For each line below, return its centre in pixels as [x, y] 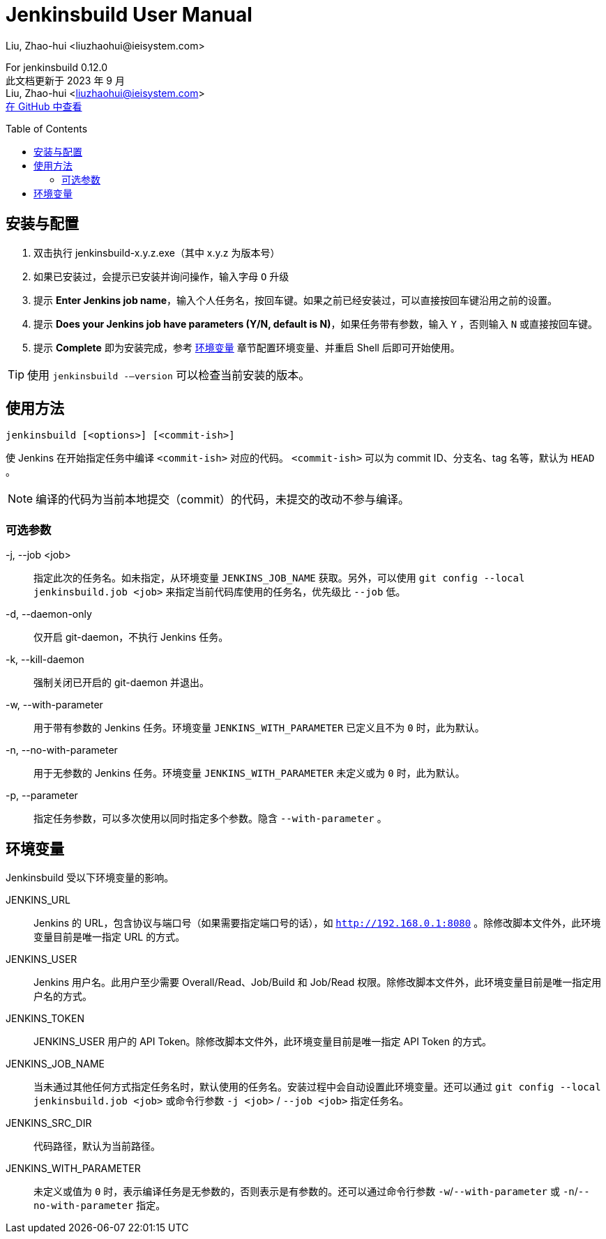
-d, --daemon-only [49, 614]
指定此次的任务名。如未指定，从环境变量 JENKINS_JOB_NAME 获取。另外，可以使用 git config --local [279, 578]
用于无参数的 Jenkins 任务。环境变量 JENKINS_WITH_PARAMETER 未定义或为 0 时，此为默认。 [249, 773]
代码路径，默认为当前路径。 [97, 1146]
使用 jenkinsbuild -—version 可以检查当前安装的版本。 [169, 375]
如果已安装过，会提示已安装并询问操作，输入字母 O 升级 [161, 276]
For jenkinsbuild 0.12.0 [57, 67]
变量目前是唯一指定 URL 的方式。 [109, 937]
